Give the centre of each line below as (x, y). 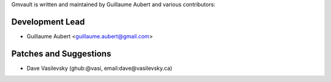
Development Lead (48, 22)
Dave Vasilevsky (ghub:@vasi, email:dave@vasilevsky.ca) (100, 68)
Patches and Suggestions (61, 54)
